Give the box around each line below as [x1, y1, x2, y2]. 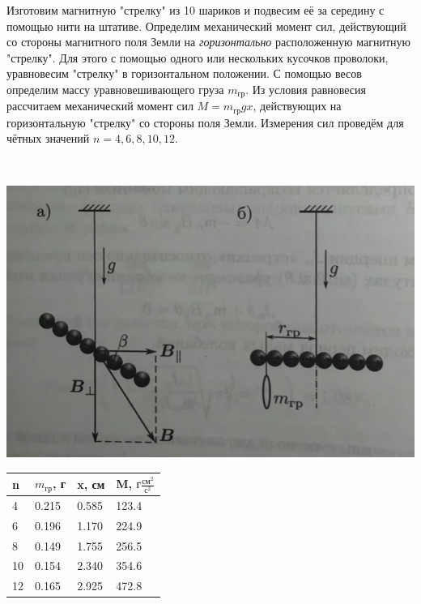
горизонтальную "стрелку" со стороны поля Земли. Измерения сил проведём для [6, 114, 404, 131]
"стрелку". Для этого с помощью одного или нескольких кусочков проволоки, [6, 49, 389, 66]
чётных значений [6, 130, 90, 147]
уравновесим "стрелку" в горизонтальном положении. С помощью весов [6, 65, 362, 82]
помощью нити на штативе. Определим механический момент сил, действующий [6, 17, 406, 34]
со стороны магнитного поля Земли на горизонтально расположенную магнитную [6, 33, 410, 50]
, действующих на [253, 97, 342, 114]
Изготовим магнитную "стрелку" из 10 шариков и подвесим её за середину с [6, 2, 385, 18]
